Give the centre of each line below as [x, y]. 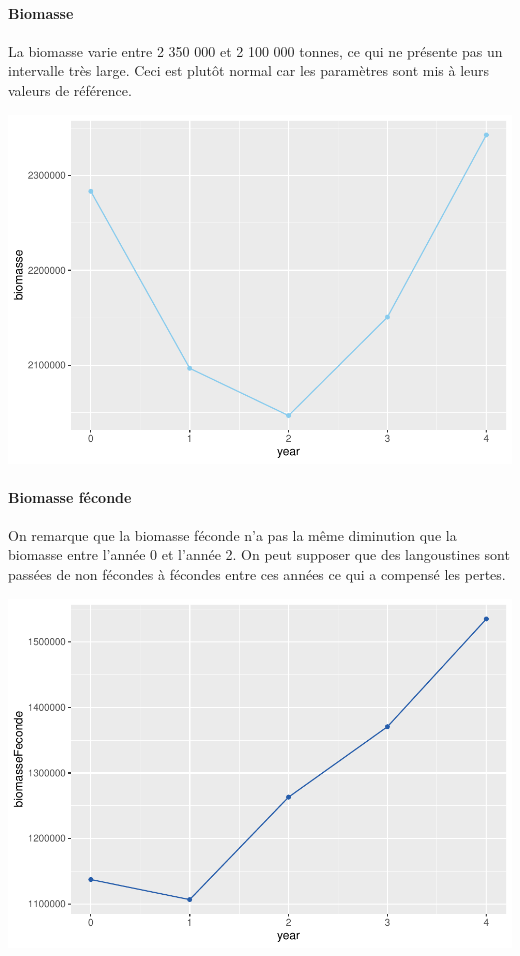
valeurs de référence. [70, 89]
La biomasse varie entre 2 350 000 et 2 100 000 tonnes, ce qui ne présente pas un [255, 50]
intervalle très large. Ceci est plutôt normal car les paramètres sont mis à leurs [249, 70]
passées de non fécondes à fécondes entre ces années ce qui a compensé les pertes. [257, 574]
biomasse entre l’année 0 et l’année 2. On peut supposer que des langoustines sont [259, 554]
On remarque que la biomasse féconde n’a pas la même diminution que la [232, 534]
